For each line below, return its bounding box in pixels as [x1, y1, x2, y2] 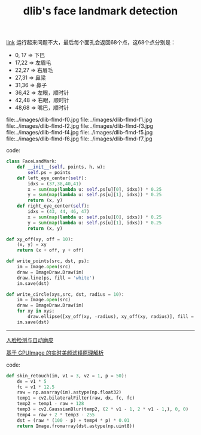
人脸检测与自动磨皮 [6, 336, 54, 343]
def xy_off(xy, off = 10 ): [6, 236, 74, 242]
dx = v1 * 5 [17, 378, 47, 385]
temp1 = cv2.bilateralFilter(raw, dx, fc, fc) [17, 395, 135, 401]
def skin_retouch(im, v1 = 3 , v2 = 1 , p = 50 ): [6, 373, 127, 379]
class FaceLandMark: [6, 158, 58, 164]
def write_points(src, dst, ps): [6, 258, 90, 265]
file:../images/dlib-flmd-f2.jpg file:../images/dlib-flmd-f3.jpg [6, 122, 154, 130]
